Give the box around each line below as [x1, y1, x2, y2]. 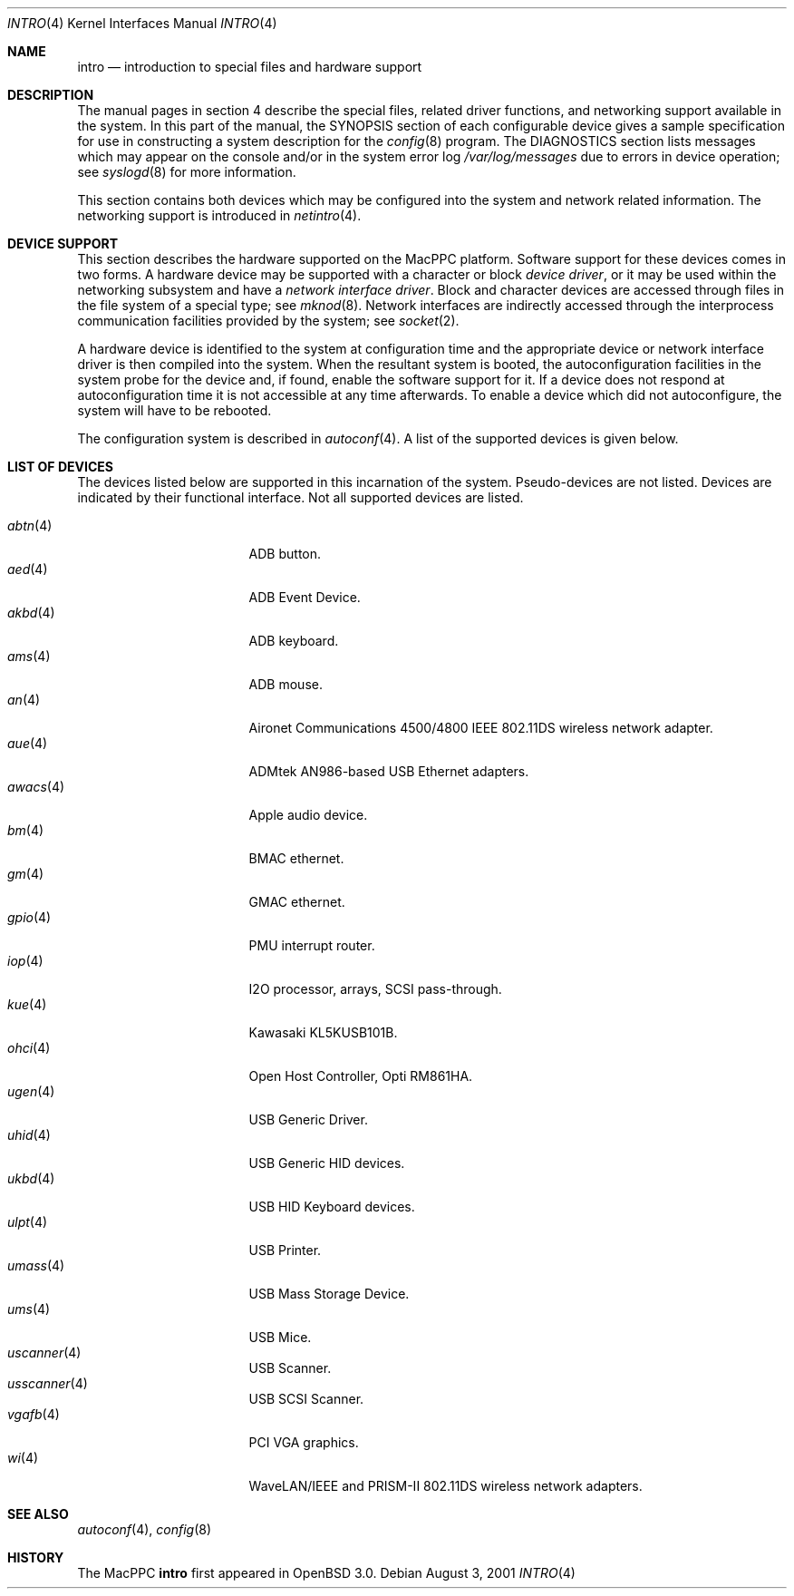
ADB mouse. [248, 676, 323, 692]
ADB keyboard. [248, 633, 339, 648]
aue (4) [7, 735, 48, 751]
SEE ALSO [7, 1506, 69, 1522]
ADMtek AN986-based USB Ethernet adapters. [248, 764, 529, 779]
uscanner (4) [7, 1345, 82, 1360]
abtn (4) [7, 518, 53, 533]
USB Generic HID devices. [248, 1155, 405, 1171]
